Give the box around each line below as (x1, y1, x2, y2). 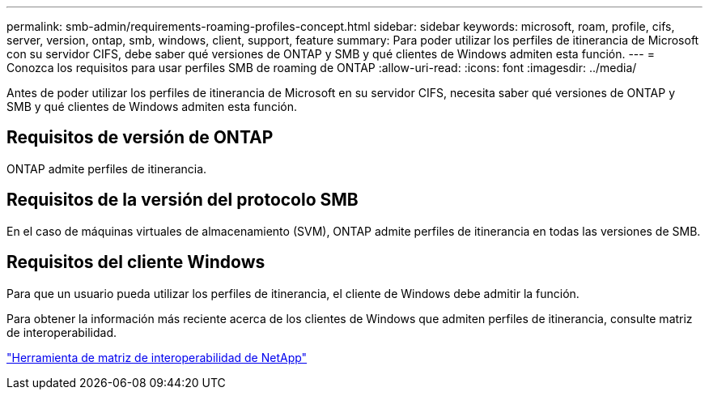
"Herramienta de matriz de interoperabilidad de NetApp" (6, 350, 308, 364)
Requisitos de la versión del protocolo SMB (6, 189, 359, 211)
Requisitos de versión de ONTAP (6, 127, 274, 148)
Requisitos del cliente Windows (6, 252, 265, 273)
